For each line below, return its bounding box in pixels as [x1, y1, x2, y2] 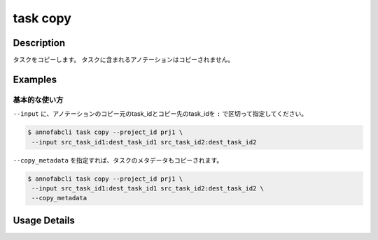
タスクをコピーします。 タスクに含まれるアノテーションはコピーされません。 [13, 56, 234, 64]
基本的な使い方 [13, 95, 64, 105]
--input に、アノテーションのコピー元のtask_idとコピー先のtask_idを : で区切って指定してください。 [13, 110, 308, 118]
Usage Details [13, 214, 75, 226]
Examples [13, 73, 57, 85]
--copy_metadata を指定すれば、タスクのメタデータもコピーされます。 [13, 156, 223, 164]
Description [13, 37, 66, 49]
